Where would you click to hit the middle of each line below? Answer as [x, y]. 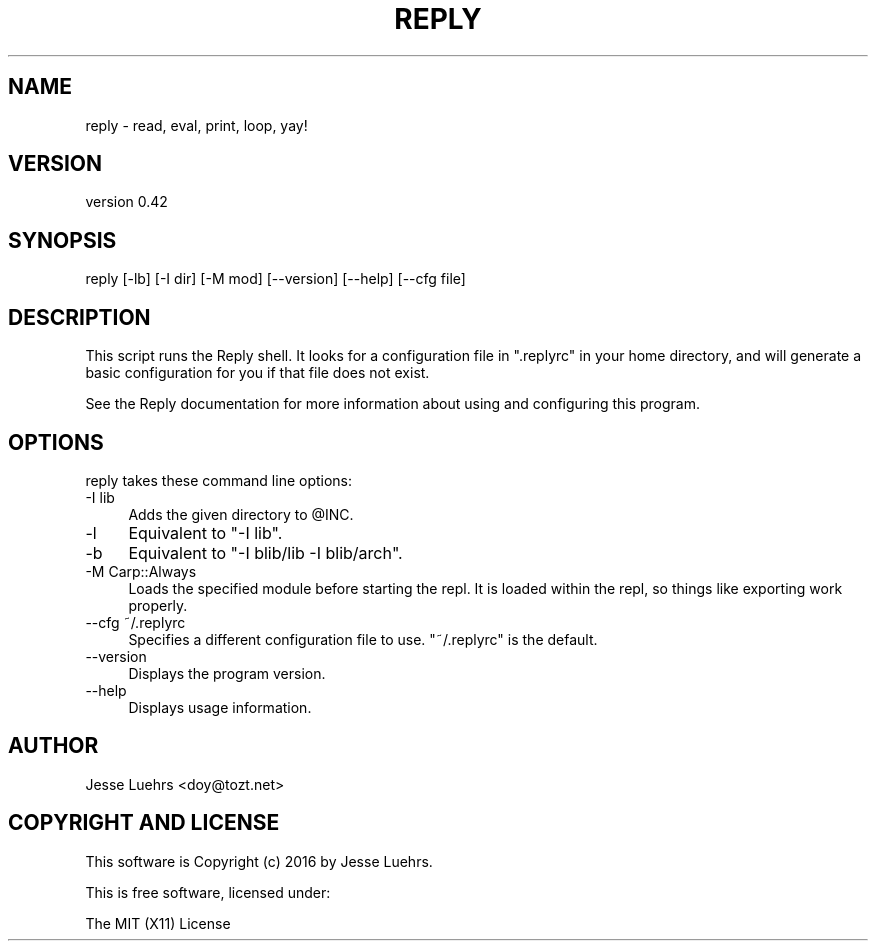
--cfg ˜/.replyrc [135, 622]
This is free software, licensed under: [208, 892]
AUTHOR [53, 746]
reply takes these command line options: [219, 480]
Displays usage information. [220, 707]
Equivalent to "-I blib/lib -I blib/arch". [265, 552]
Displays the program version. [227, 673]
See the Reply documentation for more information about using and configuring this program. [393, 404]
